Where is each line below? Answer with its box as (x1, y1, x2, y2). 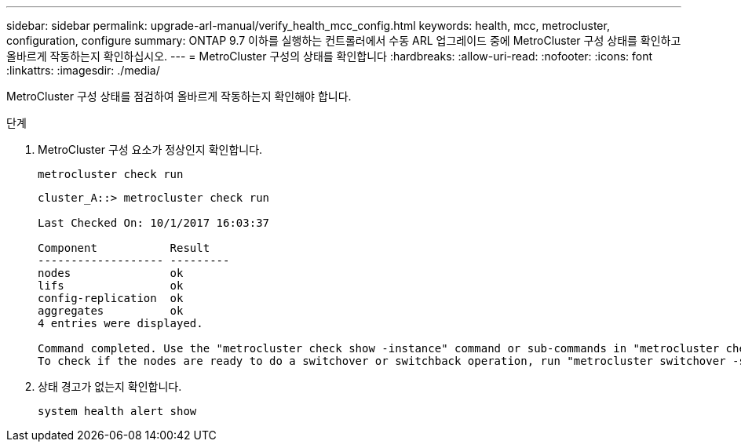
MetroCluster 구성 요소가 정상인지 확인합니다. (38, 143, 263, 156)
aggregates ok (38, 304, 184, 317)
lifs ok (38, 279, 184, 292)
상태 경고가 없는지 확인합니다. (38, 380, 182, 393)
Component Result (38, 242, 210, 254)
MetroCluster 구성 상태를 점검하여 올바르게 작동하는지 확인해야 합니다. (6, 89, 352, 103)
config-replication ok (38, 292, 184, 304)
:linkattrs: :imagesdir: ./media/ (6, 64, 160, 77)
